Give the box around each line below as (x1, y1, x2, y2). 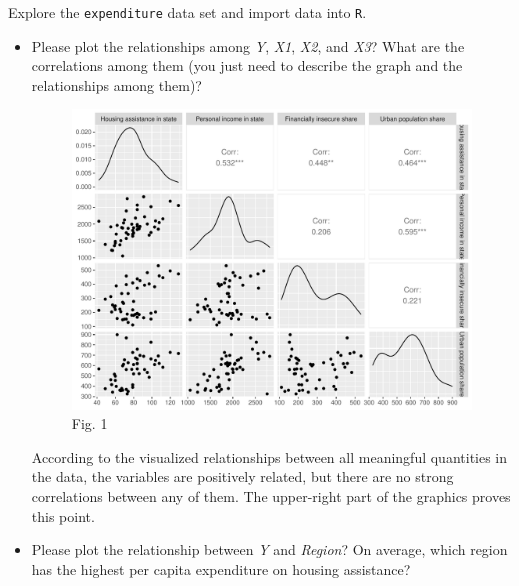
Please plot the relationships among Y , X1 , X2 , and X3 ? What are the (31, 35, 465, 56)
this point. (31, 505, 95, 526)
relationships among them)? (31, 74, 202, 95)
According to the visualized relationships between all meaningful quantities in (31, 446, 508, 467)
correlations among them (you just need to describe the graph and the (31, 55, 463, 76)
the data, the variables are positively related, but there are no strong (31, 466, 454, 487)
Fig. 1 (71, 413, 108, 434)
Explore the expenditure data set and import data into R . (8, 2, 367, 22)
